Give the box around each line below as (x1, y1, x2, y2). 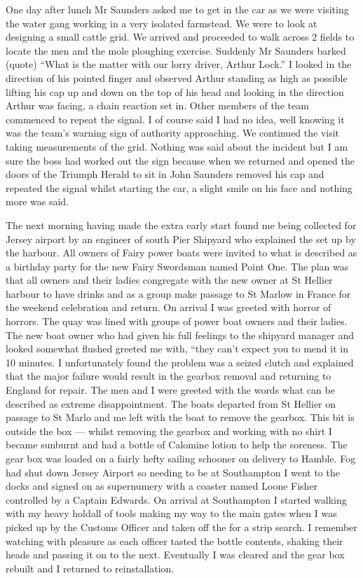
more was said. (6, 194, 69, 209)
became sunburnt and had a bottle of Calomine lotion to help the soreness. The (6, 437, 348, 452)
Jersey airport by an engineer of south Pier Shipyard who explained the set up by (6, 231, 356, 246)
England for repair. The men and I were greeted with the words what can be (6, 383, 335, 397)
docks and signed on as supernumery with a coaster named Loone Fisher (6, 479, 318, 493)
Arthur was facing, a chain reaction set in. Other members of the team (6, 98, 309, 113)
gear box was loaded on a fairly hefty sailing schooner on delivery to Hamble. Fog (6, 451, 356, 465)
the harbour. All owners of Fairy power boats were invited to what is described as (6, 245, 357, 260)
